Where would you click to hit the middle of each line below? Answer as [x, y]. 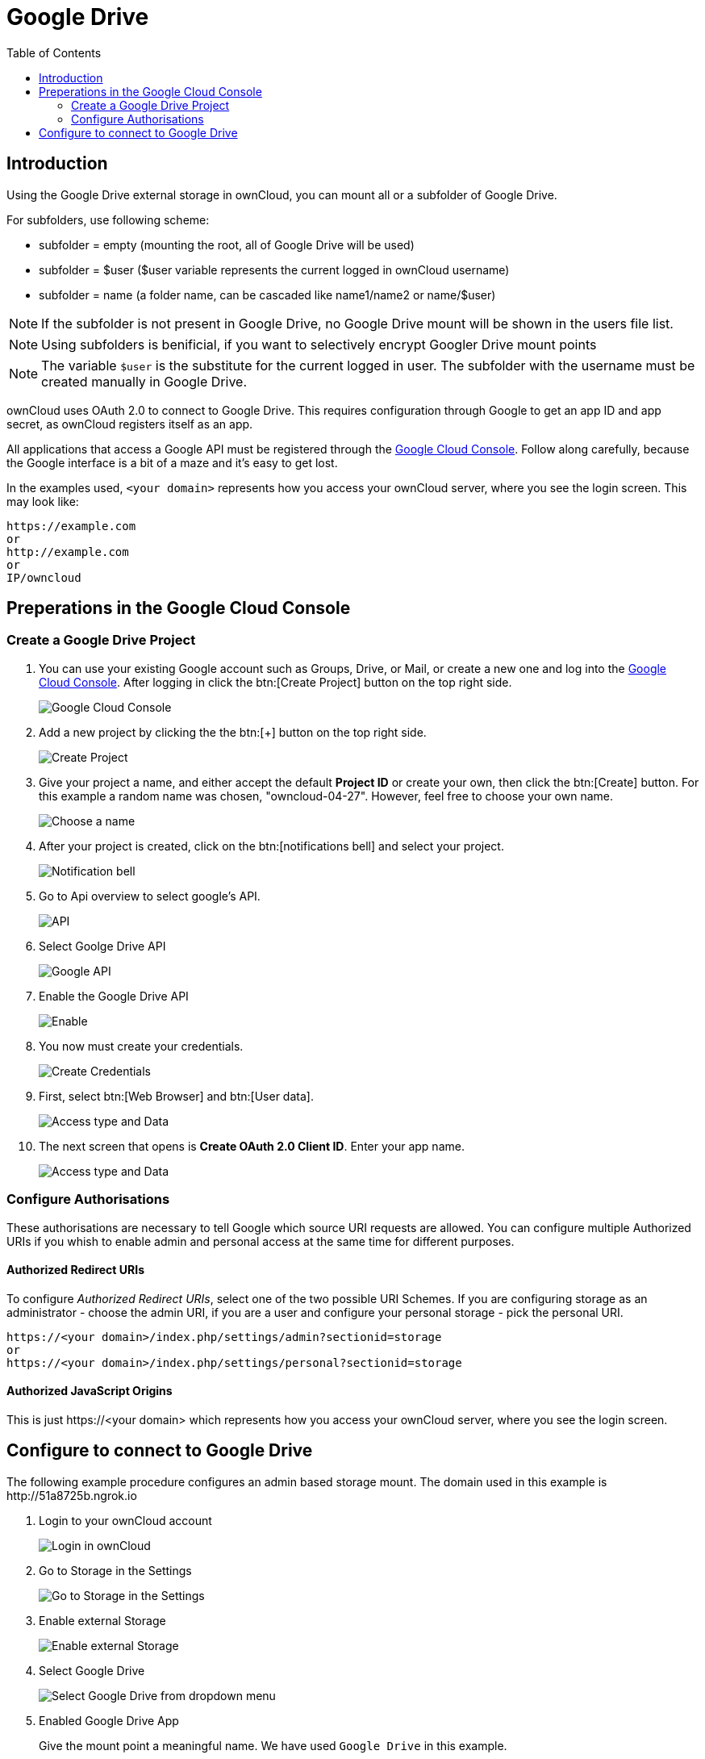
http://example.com [68, 552]
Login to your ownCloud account [125, 1520]
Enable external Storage [102, 1620]
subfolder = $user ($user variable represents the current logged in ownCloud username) [274, 269]
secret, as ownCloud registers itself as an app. [130, 424]
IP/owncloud [44, 577]
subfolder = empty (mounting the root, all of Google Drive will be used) [227, 244]
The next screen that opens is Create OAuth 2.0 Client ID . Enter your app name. [252, 1146]
